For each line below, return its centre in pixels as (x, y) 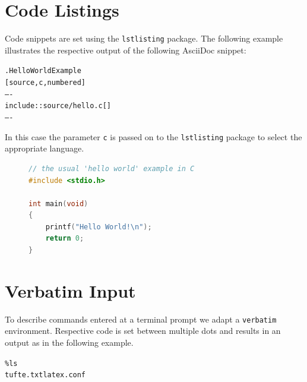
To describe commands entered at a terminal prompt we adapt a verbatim (141, 319)
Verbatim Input (70, 290)
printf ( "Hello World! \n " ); (99, 227)
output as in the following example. (69, 342)
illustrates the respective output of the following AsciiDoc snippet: (126, 50)
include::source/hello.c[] (58, 106)
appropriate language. (45, 148)
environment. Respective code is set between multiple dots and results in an (143, 331)
